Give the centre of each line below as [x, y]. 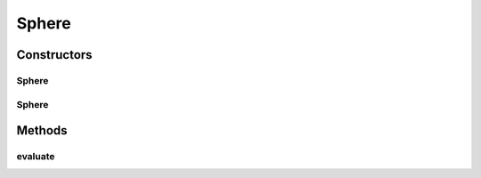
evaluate [36, 157]
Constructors [54, 55]
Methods [42, 130]
